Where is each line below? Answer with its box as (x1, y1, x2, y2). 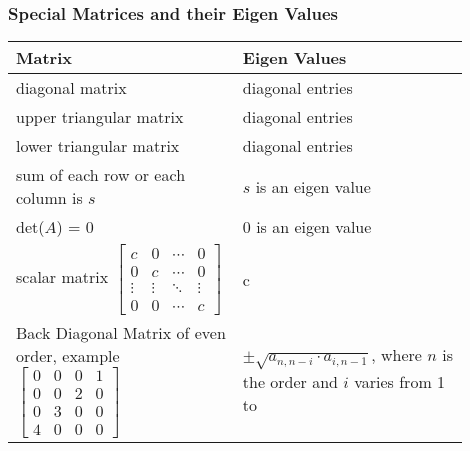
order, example (16, 343, 120, 367)
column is (16, 186, 83, 210)
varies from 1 (354, 369, 446, 393)
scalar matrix (16, 265, 109, 289)
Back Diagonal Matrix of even (16, 320, 226, 344)
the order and (242, 369, 339, 393)
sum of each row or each (16, 163, 186, 187)
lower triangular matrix (16, 134, 180, 158)
